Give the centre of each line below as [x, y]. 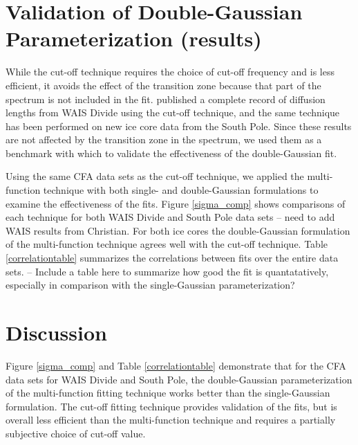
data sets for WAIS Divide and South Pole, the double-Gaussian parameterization [179, 379]
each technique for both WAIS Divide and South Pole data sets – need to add [170, 217]
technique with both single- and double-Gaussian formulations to [181, 190]
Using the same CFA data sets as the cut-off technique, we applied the [155, 176]
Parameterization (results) [134, 38]
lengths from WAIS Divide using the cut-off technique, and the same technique [173, 112]
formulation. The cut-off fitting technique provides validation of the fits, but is [171, 406]
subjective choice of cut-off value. [76, 433]
